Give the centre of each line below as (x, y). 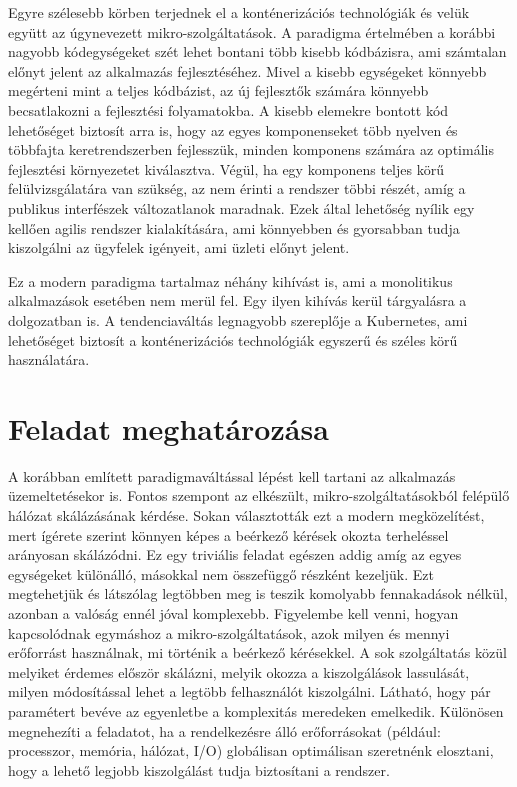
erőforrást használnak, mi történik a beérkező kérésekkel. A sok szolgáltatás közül (257, 652)
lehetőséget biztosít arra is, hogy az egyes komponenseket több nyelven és (233, 129)
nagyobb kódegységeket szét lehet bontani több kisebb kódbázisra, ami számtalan (257, 51)
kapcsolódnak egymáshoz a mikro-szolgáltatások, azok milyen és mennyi (229, 632)
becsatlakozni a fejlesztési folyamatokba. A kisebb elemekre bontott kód (228, 109)
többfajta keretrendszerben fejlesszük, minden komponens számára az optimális (251, 149)
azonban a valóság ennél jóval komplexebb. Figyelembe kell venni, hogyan (233, 612)
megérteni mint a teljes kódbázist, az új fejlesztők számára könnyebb (218, 90)
